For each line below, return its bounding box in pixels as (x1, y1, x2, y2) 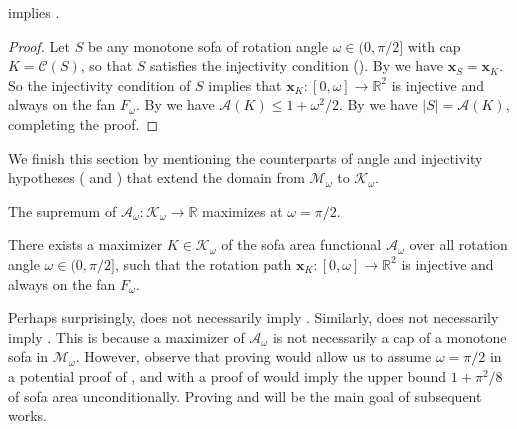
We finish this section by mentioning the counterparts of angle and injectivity (8, 147, 483, 168)
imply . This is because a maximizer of (8, 326, 245, 347)
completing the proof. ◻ (8, 113, 159, 134)
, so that (80, 55, 133, 76)
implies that (208, 74, 282, 95)
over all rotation (409, 234, 508, 255)
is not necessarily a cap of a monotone (272, 326, 507, 347)
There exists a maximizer (8, 234, 163, 255)
